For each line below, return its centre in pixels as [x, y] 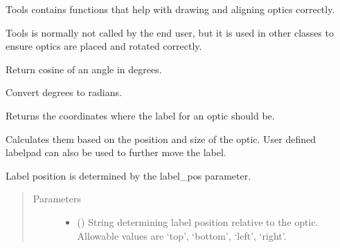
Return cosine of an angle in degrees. [84, 69]
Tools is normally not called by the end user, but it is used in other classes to [170, 32]
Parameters [57, 199]
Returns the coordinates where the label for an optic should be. [140, 115]
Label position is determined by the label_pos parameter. [128, 175]
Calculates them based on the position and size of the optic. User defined [161, 139]
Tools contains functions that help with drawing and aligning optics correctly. [170, 9]
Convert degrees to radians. [64, 92]
